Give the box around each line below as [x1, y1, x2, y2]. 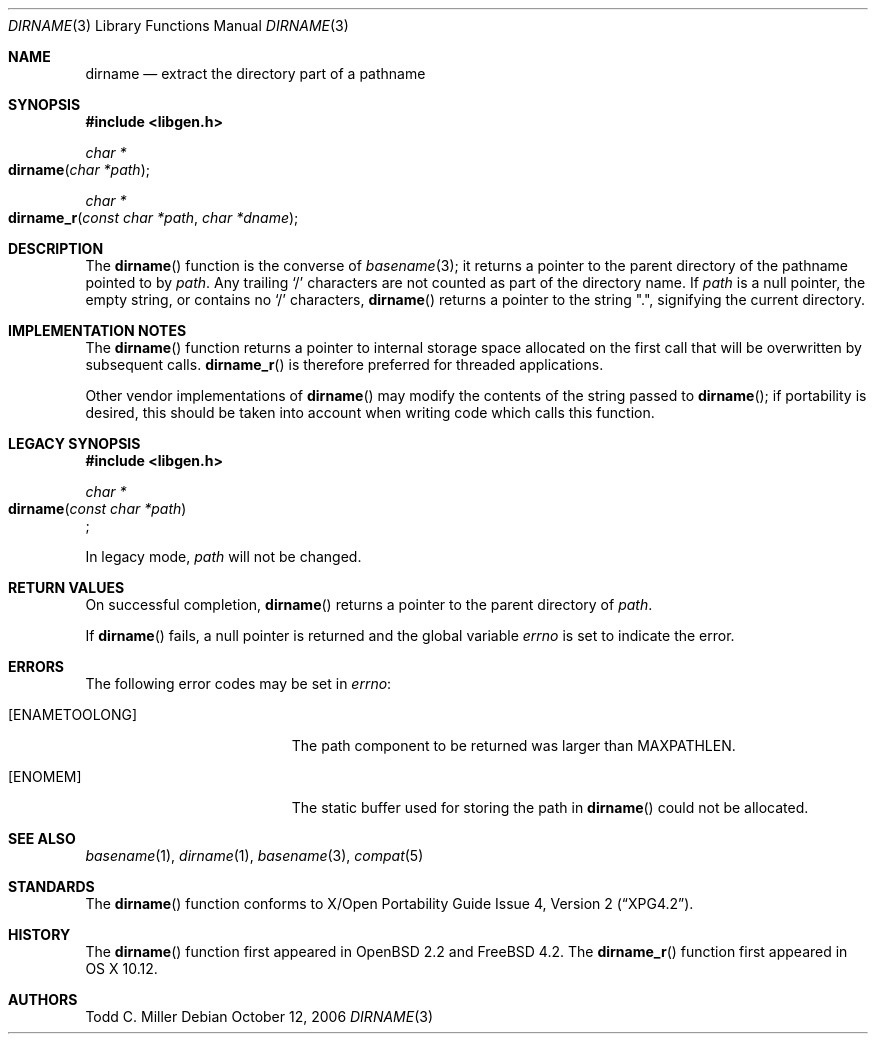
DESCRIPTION [8, 240, 104, 257]
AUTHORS [8, 991, 78, 1008]
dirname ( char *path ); [8, 161, 150, 178]
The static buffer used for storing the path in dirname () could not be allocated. [291, 799, 809, 816]
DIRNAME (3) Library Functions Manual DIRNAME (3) [8, 17, 349, 34]
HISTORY [8, 926, 71, 943]
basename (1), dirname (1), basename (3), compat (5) [85, 847, 424, 864]
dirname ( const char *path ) [8, 500, 187, 517]
